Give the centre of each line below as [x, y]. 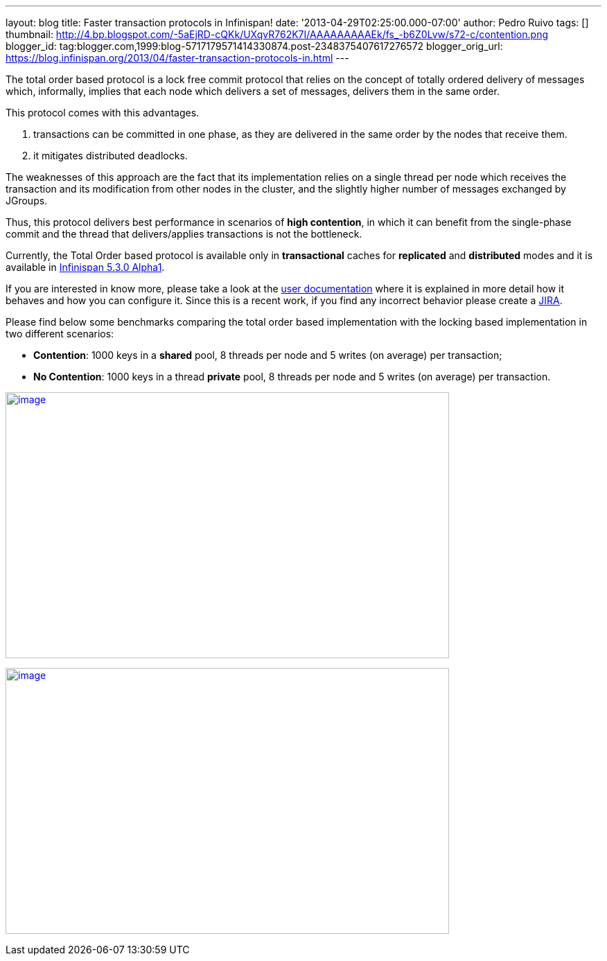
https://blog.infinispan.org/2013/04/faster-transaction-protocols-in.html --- [177, 58]
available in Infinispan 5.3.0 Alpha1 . [85, 267]
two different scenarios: [60, 334]
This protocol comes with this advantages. [103, 113]
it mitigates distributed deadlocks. [111, 156]
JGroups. [27, 201]
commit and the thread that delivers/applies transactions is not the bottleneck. [184, 234]
